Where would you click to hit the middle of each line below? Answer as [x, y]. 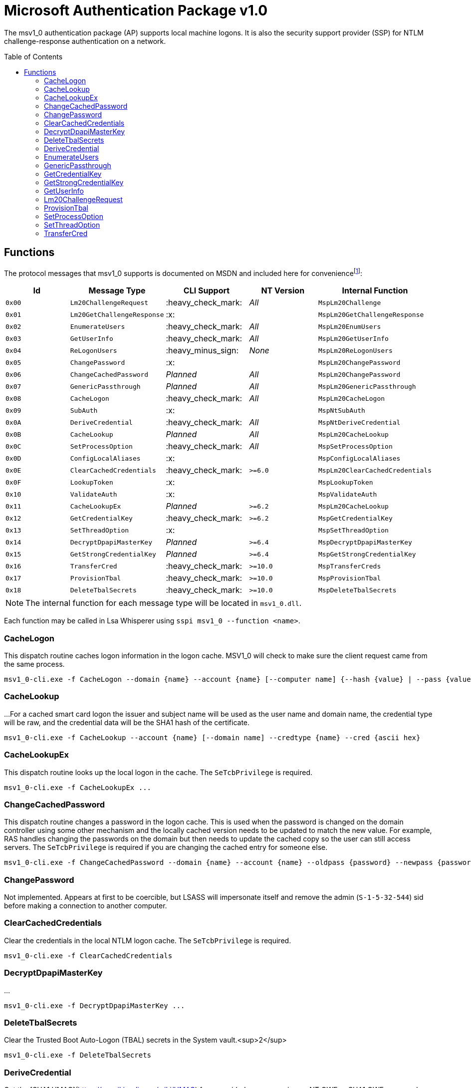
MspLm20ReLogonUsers [355, 350]
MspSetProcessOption [355, 446]
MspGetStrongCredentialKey [367, 554]
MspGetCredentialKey [355, 518]
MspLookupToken [346, 482]
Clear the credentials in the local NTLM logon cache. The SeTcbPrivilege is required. [148, 940]
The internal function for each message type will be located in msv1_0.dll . [164, 603]
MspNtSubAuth [342, 410]
